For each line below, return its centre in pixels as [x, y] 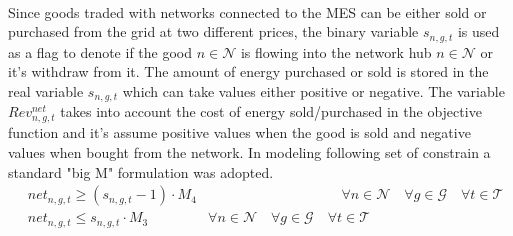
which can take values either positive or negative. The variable [313, 90]
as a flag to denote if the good [100, 51]
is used [478, 31]
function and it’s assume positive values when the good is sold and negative [239, 132]
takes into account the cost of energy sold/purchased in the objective [271, 111]
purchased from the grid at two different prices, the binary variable [213, 31]
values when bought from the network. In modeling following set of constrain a [249, 151]
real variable [46, 90]
